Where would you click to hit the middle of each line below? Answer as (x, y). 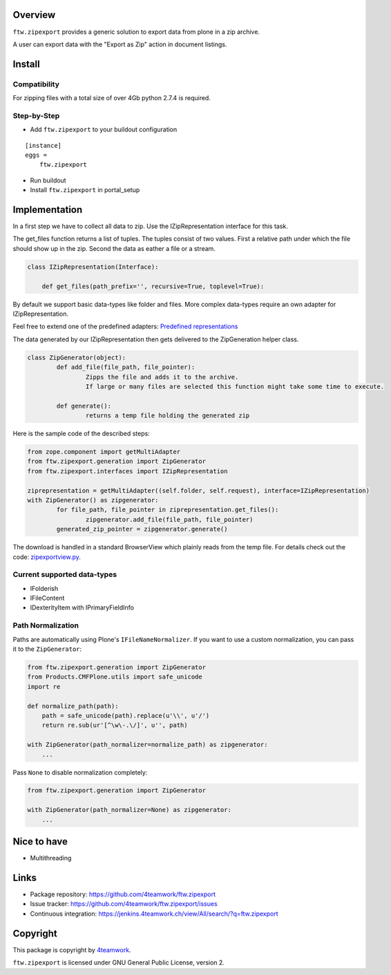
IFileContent (47, 598)
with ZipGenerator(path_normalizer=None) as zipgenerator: (129, 810)
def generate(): (84, 406)
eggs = (36, 155)
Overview (34, 15)
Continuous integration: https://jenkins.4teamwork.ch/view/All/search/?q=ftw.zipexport (154, 914)
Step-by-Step (36, 115)
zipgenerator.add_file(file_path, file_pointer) (169, 519)
